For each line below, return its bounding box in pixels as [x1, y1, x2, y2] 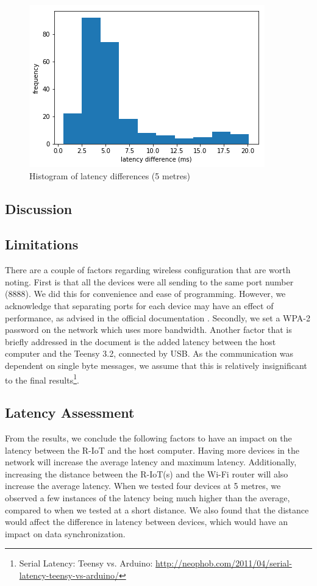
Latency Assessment [5, 403, 135, 422]
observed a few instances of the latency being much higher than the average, [5, 491, 290, 504]
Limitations [5, 235, 79, 254]
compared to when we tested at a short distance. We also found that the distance [5, 503, 309, 516]
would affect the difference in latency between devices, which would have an [5, 515, 288, 528]
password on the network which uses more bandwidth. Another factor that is [5, 323, 292, 336]
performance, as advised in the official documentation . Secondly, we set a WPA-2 [5, 311, 310, 324]
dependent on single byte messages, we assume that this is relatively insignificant [5, 359, 307, 371]
